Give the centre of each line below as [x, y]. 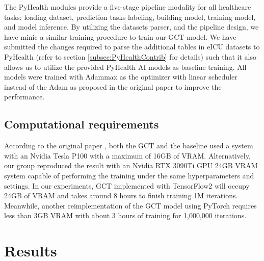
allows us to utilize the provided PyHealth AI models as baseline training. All [125, 67]
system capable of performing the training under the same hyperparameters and [129, 175]
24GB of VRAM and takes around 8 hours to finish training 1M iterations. [121, 195]
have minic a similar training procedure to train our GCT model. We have [120, 36]
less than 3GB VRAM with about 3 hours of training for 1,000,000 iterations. [125, 215]
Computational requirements [82, 124]
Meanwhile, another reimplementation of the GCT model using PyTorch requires [130, 205]
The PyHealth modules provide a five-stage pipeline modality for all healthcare [128, 7]
